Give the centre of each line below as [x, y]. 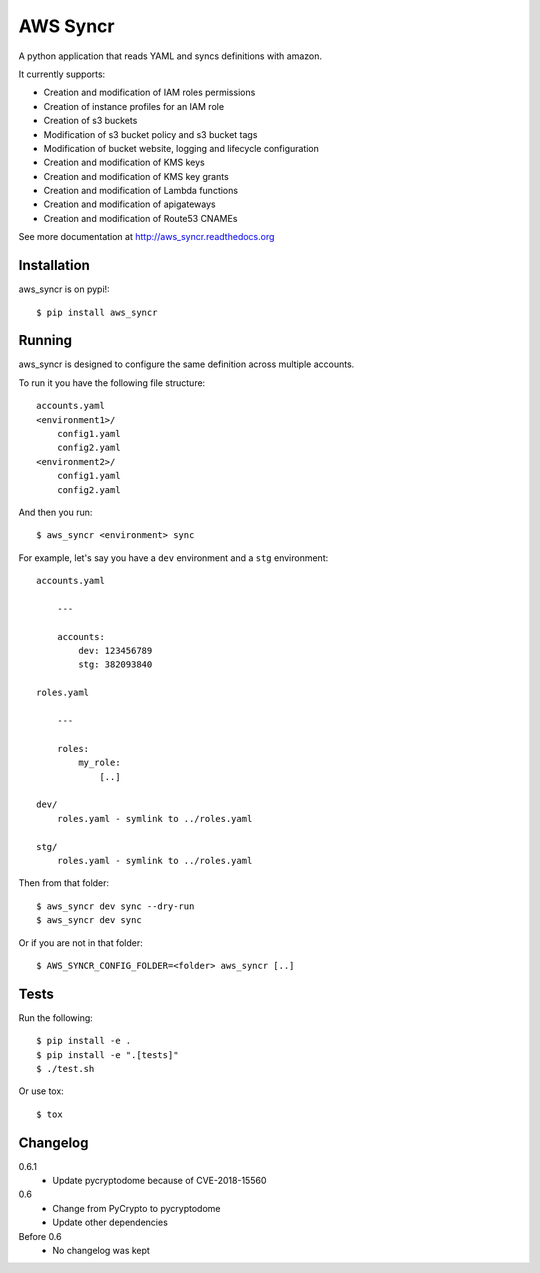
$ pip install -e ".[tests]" [107, 1054]
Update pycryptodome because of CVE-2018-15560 [159, 1181]
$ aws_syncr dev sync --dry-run [115, 906]
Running [45, 340]
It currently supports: [62, 74]
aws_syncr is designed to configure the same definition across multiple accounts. [186, 364]
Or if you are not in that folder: [81, 942]
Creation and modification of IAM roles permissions [149, 92]
